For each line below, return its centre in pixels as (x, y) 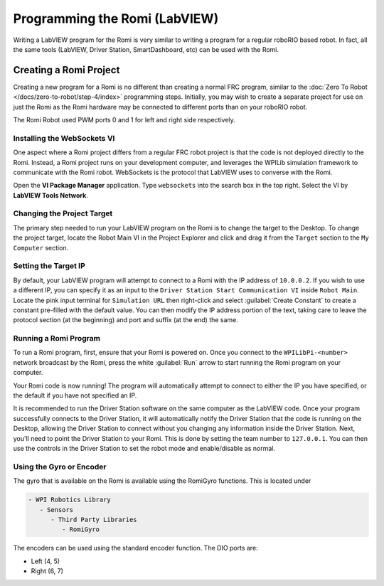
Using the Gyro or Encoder (60, 467)
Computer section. (41, 247)
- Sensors (57, 510)
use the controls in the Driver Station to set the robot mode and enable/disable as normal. (144, 448)
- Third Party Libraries (94, 520)
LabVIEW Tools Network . (50, 195)
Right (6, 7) (47, 571)
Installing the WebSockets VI (64, 138)
